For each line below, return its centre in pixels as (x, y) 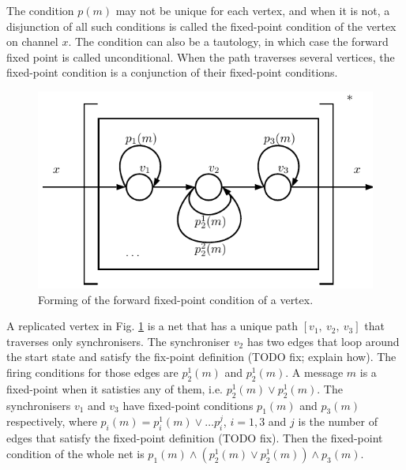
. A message (314, 372)
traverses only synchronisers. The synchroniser (118, 341)
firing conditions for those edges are (92, 372)
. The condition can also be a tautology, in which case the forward (228, 41)
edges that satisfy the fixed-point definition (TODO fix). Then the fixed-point (195, 438)
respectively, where (52, 421)
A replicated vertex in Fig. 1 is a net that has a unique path (152, 326)
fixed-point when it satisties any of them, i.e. (115, 388)
